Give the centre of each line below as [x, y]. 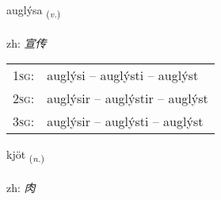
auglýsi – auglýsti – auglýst [123, 75]
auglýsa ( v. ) [34, 11]
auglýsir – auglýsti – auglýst [125, 121]
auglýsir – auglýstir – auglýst [128, 98]
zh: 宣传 [27, 42]
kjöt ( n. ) [26, 156]
